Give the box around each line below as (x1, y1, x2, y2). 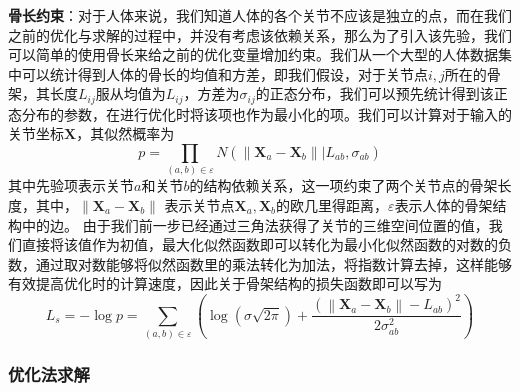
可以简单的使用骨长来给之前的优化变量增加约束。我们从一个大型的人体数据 (8, 44, 498, 65)
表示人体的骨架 (394, 194, 493, 215)
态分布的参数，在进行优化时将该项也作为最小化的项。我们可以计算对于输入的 (8, 103, 512, 124)
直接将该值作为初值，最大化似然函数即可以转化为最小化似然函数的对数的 (21, 234, 498, 255)
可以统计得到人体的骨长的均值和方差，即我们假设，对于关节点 (21, 63, 428, 84)
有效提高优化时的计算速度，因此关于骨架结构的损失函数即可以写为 (8, 273, 442, 294)
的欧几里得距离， (276, 194, 389, 215)
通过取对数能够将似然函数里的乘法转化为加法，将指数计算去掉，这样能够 (35, 253, 512, 274)
